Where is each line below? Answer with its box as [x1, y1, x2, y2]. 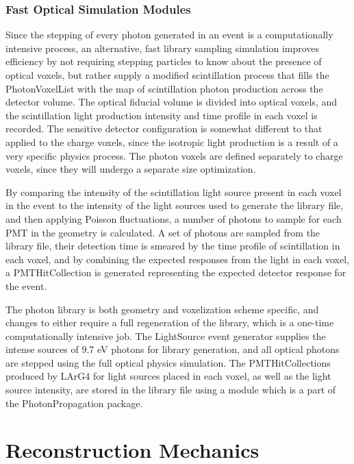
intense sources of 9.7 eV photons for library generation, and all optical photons [5, 342, 340, 356]
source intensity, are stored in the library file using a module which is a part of [5, 382, 336, 397]
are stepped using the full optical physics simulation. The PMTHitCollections [5, 355, 331, 369]
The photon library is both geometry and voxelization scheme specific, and [5, 302, 319, 316]
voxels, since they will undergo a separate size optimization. [5, 162, 256, 176]
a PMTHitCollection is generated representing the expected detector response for [5, 265, 346, 280]
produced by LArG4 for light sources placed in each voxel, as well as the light [5, 369, 331, 383]
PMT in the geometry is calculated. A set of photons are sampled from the [5, 225, 320, 239]
